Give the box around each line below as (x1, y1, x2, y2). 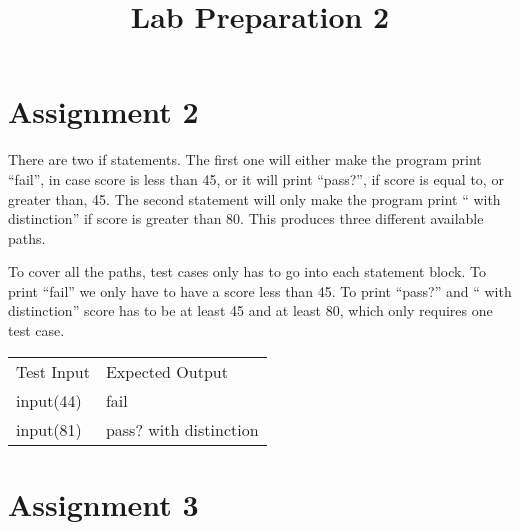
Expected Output (105, 359, 228, 383)
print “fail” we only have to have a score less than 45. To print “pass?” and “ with (8, 280, 512, 301)
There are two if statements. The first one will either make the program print (8, 149, 482, 170)
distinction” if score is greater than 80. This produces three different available (8, 208, 484, 229)
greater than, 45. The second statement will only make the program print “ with (8, 188, 501, 209)
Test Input (16, 359, 90, 383)
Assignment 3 (8, 483, 199, 524)
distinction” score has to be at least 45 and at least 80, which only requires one (8, 300, 493, 321)
